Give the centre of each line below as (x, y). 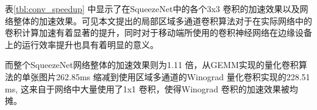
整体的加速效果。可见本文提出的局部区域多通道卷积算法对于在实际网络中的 (162, 20)
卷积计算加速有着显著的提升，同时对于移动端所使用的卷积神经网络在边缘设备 (158, 33)
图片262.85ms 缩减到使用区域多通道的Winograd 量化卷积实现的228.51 (174, 76)
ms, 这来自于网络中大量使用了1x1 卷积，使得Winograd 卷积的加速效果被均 (151, 88)
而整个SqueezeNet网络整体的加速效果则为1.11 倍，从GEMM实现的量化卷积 (152, 65)
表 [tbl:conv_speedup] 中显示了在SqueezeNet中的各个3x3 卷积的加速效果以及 (152, 9)
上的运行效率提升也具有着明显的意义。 (82, 44)
